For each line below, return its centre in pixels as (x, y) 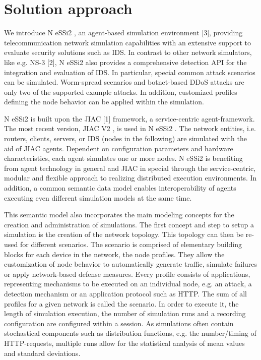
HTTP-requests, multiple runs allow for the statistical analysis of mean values (124, 343)
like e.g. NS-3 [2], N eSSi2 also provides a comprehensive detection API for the (125, 62)
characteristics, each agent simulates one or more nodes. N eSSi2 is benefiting (123, 158)
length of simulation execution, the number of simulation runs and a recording (125, 313)
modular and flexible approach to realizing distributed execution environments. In (130, 178)
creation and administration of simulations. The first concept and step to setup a (129, 224)
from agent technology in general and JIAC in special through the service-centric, (130, 168)
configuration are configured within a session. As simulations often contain (119, 323)
